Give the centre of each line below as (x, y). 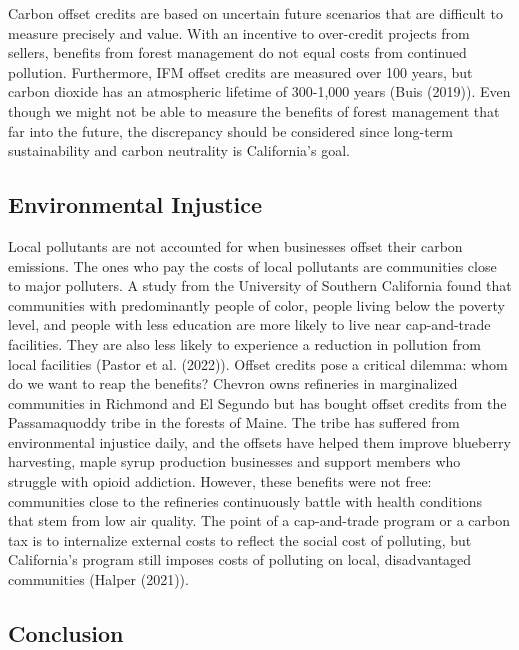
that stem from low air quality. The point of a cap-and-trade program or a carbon (259, 520)
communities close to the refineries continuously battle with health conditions (245, 500)
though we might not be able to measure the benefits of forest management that (254, 110)
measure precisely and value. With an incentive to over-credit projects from (239, 32)
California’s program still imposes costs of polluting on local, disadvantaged (240, 559)
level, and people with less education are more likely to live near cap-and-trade (249, 324)
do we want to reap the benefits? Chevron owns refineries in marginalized (233, 383)
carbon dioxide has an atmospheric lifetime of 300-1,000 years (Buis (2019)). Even (259, 91)
